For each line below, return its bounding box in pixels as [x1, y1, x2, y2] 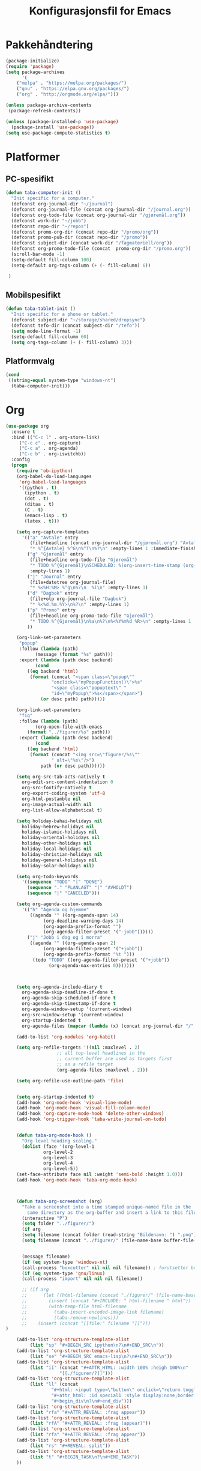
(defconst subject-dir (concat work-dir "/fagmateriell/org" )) [11, 240, 172, 246]
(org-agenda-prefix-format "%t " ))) [43, 951, 135, 957]
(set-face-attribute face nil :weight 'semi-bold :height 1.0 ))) [16, 1171, 184, 1178]
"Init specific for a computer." [11, 195, 95, 202]
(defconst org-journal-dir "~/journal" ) [11, 201, 113, 207]
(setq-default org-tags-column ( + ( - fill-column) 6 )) [11, 262, 151, 268]
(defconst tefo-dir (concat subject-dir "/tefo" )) [11, 323, 140, 329]
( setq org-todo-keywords [16, 873, 79, 879]
